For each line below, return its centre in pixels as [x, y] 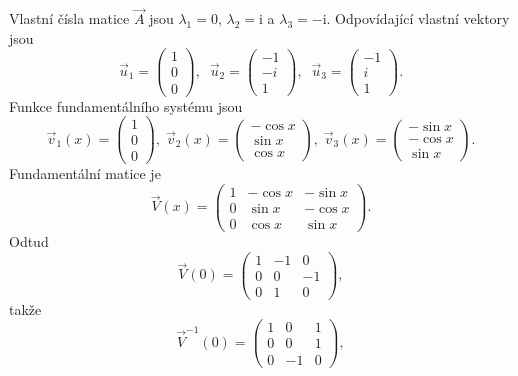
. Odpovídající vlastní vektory [418, 18]
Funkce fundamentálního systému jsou [126, 105]
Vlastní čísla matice [69, 18]
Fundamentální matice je [85, 173]
